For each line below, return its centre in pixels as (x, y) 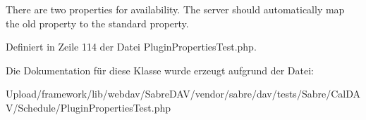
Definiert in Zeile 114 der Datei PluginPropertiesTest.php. (131, 47)
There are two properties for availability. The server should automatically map (175, 9)
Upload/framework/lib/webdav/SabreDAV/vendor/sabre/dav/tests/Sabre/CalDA (183, 94)
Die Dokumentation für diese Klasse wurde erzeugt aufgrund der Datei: (160, 70)
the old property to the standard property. (97, 23)
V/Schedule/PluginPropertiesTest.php (89, 107)
